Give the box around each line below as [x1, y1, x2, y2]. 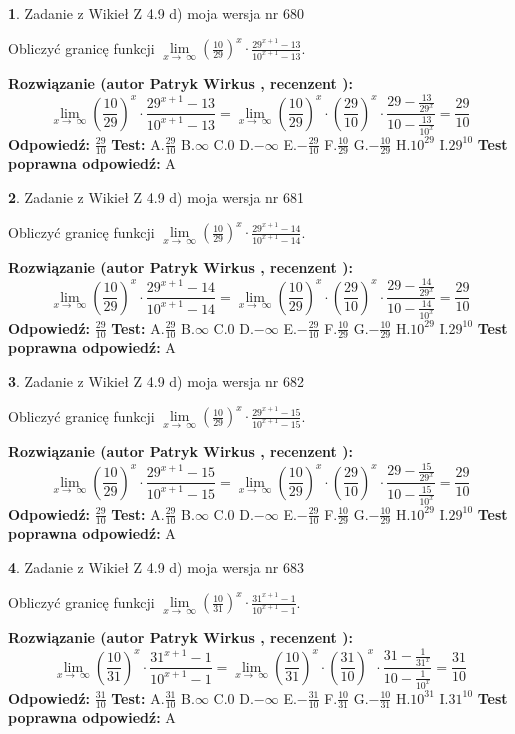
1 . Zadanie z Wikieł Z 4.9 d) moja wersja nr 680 [8, 3, 305, 23]
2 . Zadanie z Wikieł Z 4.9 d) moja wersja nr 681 [8, 186, 305, 207]
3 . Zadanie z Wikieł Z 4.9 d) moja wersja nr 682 [8, 370, 305, 391]
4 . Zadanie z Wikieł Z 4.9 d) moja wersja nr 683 [8, 556, 305, 577]
